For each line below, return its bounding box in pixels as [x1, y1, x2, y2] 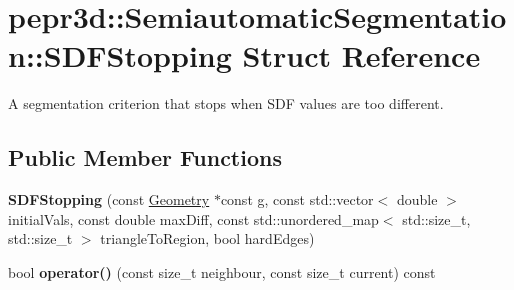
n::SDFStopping [8, 35, 232, 76]
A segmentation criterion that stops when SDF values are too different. [8, 93, 444, 114]
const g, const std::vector [220, 189, 374, 210]
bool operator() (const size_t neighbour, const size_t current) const [8, 261, 436, 282]
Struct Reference [242, 35, 481, 76]
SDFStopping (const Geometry [8, 189, 210, 210]
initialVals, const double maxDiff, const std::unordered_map [8, 208, 379, 229]
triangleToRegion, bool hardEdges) [100, 228, 315, 249]
